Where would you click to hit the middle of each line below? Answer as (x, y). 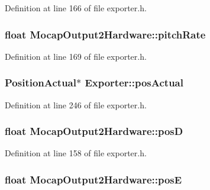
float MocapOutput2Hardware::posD (94, 131)
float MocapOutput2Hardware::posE (93, 179)
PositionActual (41, 83)
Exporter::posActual (134, 83)
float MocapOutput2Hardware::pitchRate (105, 34)
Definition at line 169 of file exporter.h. (76, 56)
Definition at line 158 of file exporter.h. (76, 153)
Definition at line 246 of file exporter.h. (76, 104)
